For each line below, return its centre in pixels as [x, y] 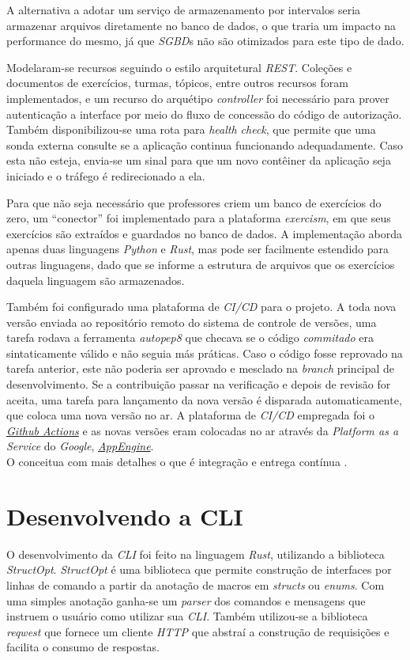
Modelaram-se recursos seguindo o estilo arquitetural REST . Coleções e [179, 67]
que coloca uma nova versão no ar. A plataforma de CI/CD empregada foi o [191, 415]
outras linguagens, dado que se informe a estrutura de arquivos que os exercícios [201, 264]
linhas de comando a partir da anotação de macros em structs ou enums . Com [196, 584]
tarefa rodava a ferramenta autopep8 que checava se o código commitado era [190, 338]
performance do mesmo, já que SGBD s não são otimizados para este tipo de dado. [205, 41]
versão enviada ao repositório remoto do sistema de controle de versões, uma [192, 322]
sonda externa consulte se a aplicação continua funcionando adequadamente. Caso [205, 144]
